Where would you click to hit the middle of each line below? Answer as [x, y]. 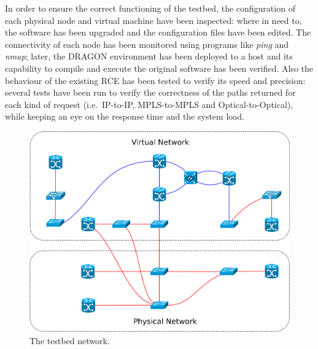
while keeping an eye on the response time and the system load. [125, 116]
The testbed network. [70, 340]
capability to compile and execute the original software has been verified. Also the [159, 68]
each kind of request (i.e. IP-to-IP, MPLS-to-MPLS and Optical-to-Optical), [149, 104]
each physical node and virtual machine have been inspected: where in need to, [153, 20]
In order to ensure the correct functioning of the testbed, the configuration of [150, 8]
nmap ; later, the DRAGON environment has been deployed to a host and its [149, 56]
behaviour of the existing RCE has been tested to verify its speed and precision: [155, 80]
